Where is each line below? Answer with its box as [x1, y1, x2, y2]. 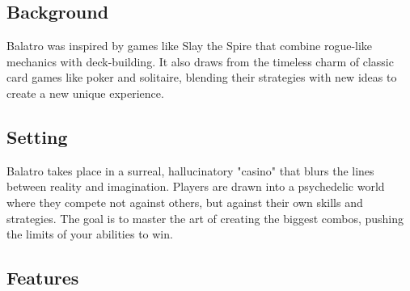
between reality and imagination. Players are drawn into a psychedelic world [6, 178, 385, 195]
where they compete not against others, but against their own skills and [6, 193, 363, 210]
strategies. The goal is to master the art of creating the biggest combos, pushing [6, 209, 404, 226]
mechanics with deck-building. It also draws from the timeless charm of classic [6, 53, 394, 70]
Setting [6, 124, 68, 149]
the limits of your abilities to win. [6, 226, 173, 242]
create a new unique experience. [6, 84, 164, 101]
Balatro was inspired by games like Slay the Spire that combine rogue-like [6, 37, 373, 54]
